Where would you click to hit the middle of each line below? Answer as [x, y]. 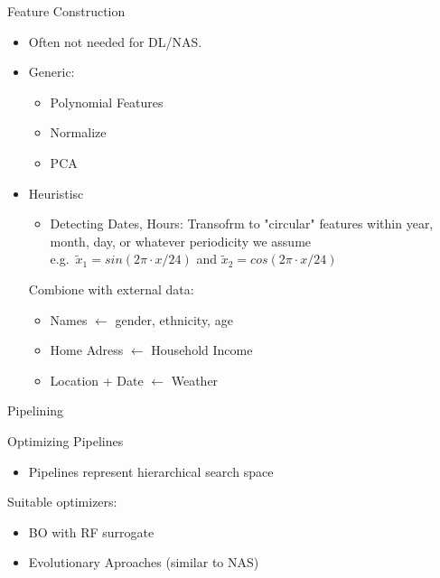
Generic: [51, 72]
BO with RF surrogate [91, 531]
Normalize [78, 132]
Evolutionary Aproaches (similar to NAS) [144, 562]
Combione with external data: [111, 289]
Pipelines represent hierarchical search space [151, 471]
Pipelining [36, 410]
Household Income [202, 350]
